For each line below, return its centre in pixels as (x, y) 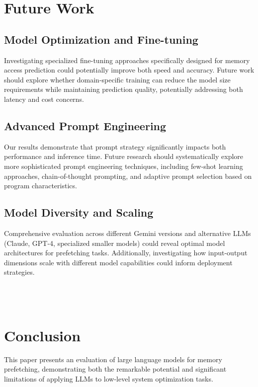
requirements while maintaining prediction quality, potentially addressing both (124, 89)
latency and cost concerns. (44, 99)
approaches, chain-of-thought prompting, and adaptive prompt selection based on (128, 176)
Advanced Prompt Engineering (85, 125)
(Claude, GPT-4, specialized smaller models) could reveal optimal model (115, 243)
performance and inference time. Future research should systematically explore (124, 156)
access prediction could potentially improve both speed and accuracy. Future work (129, 70)
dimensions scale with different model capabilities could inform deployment (118, 262)
